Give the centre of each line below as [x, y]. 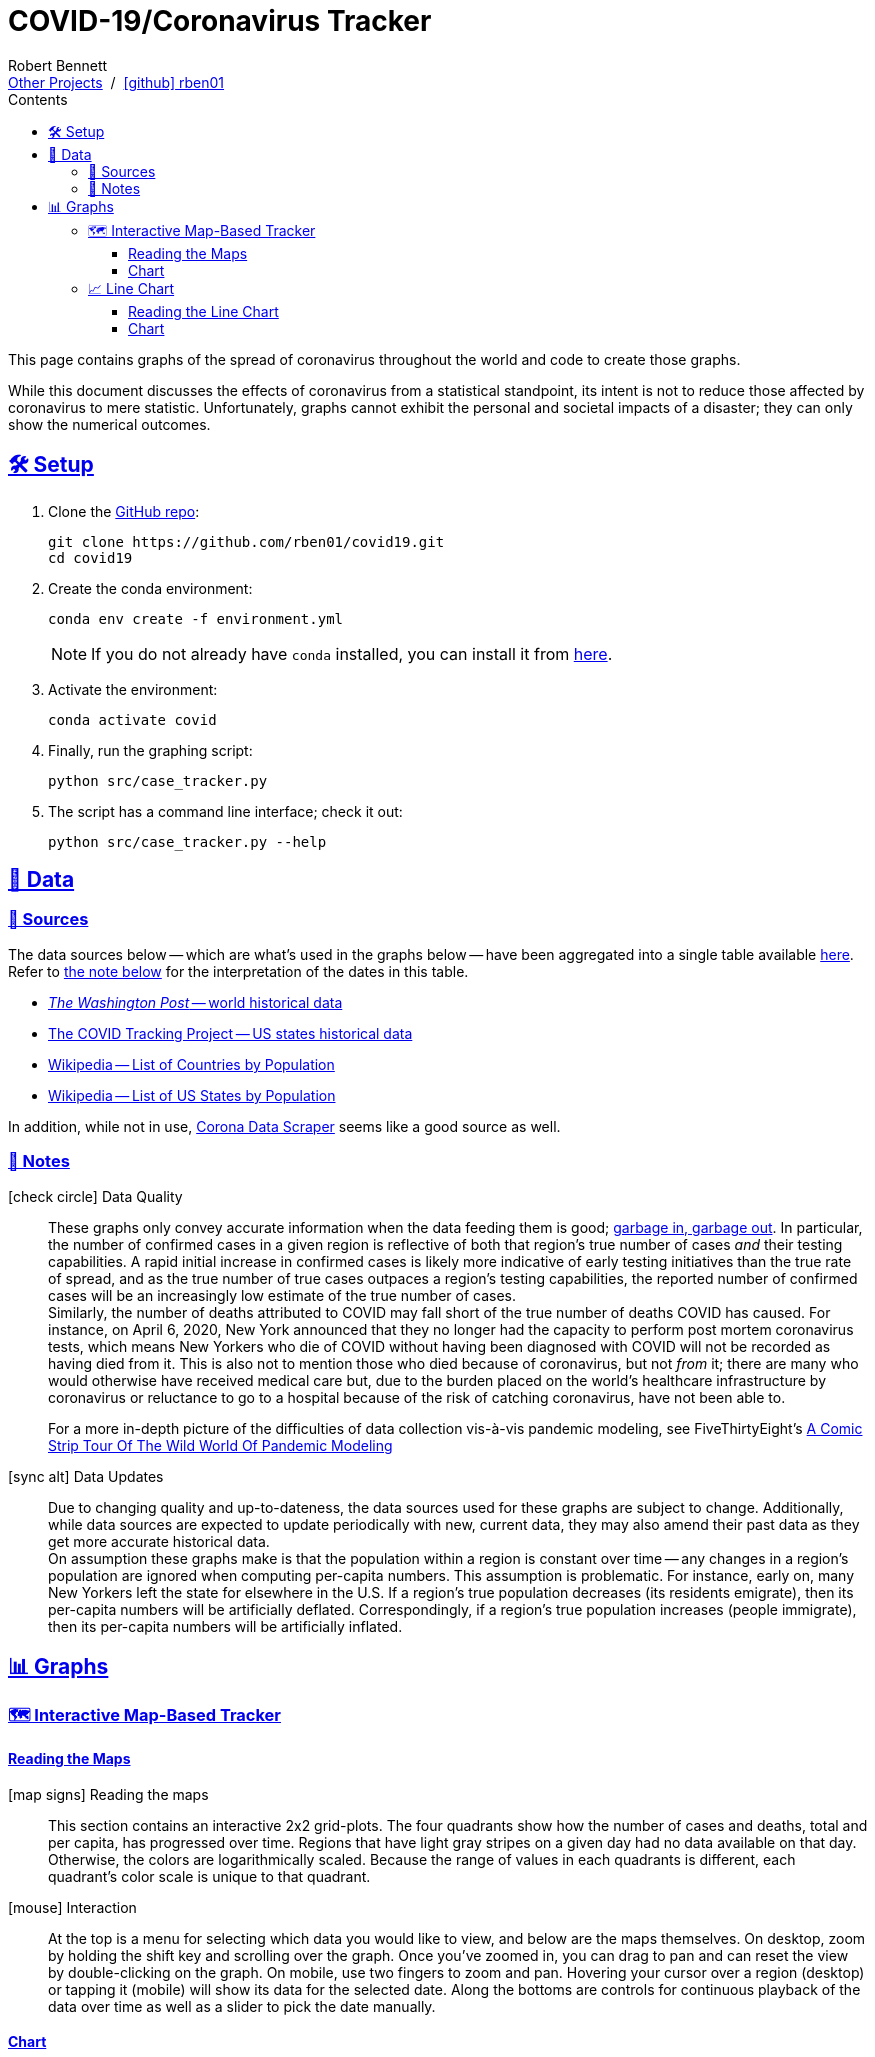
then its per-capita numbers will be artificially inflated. [225, 1626]
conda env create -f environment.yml [196, 618]
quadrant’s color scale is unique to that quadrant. [209, 1876]
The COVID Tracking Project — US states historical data [230, 1033]
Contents [38, 99]
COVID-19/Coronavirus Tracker [220, 21]
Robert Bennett [58, 65]
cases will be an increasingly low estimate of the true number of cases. [282, 1295]
